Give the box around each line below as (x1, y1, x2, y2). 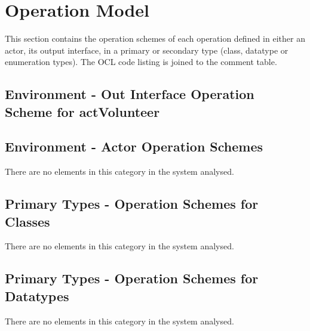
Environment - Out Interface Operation (5, 85, 254, 103)
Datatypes (5, 286, 69, 305)
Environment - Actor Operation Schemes (5, 137, 263, 156)
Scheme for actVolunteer (5, 102, 160, 120)
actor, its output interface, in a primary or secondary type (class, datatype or (5, 44, 288, 56)
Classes (5, 212, 50, 230)
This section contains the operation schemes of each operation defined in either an (5, 32, 305, 45)
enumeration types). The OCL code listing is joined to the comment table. (5, 55, 277, 68)
